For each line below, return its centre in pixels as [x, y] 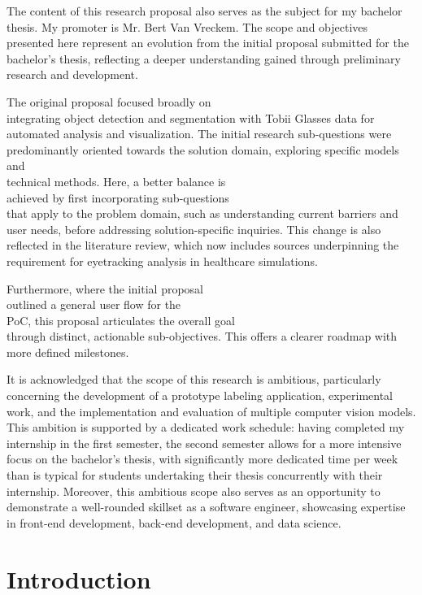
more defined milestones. [68, 352]
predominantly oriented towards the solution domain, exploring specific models [203, 149]
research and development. [72, 74]
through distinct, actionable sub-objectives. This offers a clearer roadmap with [202, 336]
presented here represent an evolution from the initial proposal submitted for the [208, 43]
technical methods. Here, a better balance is [116, 181]
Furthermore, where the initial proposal [105, 288]
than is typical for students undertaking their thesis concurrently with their [195, 475]
